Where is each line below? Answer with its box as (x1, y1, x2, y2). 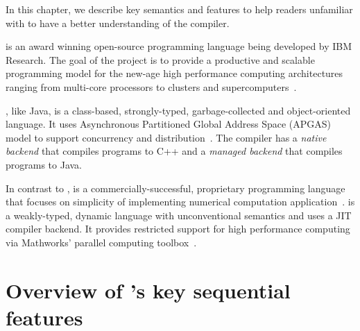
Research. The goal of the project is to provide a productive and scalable (6, 52, 315, 67)
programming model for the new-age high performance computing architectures (6, 66, 343, 80)
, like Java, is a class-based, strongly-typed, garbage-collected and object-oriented (6, 103, 351, 117)
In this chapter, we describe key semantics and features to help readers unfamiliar (6, 2, 353, 16)
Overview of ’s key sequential (6, 275, 291, 304)
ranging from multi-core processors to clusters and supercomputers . (6, 79, 297, 94)
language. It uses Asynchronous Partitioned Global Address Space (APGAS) (6, 117, 332, 131)
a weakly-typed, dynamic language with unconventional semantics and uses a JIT (6, 207, 352, 222)
